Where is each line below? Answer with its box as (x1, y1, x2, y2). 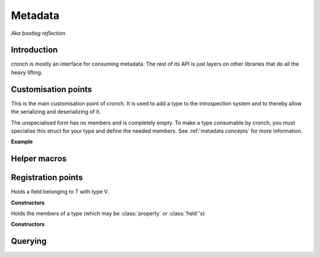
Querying (11, 236, 47, 246)
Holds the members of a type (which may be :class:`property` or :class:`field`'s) (11, 210, 205, 217)
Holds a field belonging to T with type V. (11, 188, 109, 195)
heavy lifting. (11, 69, 43, 76)
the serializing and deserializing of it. (11, 108, 101, 115)
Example (11, 138, 33, 145)
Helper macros (11, 154, 67, 164)
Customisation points (11, 84, 92, 94)
